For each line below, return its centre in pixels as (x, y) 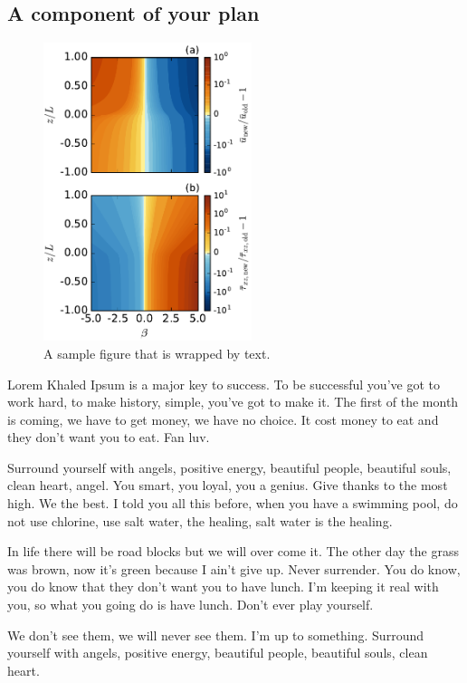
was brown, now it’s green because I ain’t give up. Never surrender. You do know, (234, 568)
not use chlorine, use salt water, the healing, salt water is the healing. (200, 520)
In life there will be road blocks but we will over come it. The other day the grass (233, 551)
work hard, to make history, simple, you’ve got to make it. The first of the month (233, 402)
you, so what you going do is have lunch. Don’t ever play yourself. (191, 605)
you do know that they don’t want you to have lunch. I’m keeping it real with (223, 587)
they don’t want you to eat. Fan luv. (109, 437)
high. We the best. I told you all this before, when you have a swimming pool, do (233, 503)
